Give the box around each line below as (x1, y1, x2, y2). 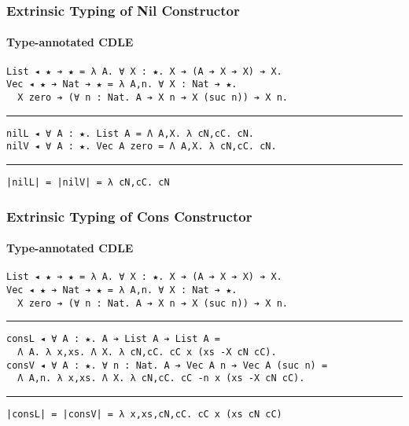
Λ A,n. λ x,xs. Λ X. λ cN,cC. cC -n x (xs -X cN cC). (17, 373, 305, 384)
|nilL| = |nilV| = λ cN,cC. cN (6, 176, 170, 188)
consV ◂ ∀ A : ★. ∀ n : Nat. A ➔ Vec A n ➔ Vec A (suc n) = (6, 359, 328, 371)
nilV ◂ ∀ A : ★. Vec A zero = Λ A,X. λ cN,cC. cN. (6, 141, 277, 152)
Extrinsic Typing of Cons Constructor (6, 206, 252, 226)
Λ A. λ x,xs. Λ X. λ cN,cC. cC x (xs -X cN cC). (17, 346, 277, 358)
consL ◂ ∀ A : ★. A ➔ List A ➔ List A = (6, 333, 221, 345)
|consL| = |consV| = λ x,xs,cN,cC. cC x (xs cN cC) (6, 408, 282, 420)
